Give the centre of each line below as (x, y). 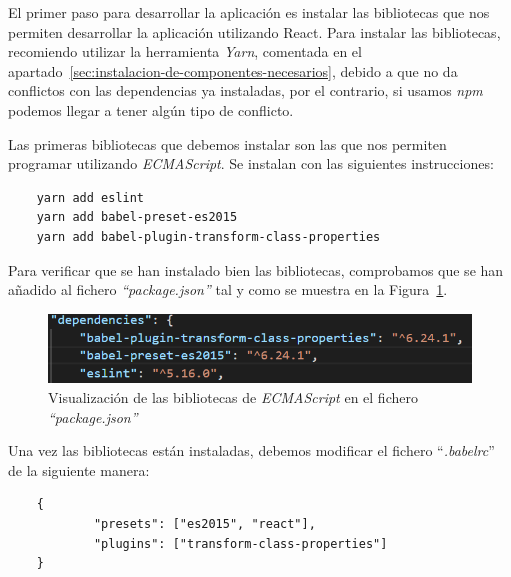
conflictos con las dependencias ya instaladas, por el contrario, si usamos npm (245, 90)
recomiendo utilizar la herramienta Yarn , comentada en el (185, 51)
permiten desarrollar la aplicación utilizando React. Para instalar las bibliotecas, (254, 31)
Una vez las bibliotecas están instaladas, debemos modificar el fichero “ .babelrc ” (251, 450)
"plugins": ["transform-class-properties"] (240, 543)
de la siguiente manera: (79, 469)
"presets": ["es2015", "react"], (204, 524)
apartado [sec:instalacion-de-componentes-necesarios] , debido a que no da (233, 70)
